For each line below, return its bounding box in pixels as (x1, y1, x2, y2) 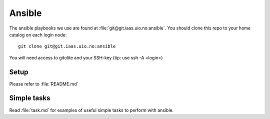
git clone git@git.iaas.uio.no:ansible (18, 43, 116, 49)
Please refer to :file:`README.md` (9, 80, 78, 87)
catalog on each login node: (9, 31, 67, 37)
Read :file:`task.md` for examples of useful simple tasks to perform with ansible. (9, 107, 174, 113)
